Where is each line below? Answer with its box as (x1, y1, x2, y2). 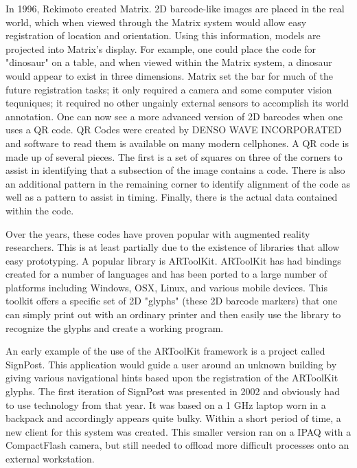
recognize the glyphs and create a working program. (5, 320, 224, 335)
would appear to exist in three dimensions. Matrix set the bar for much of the (5, 68, 333, 82)
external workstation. (5, 452, 95, 465)
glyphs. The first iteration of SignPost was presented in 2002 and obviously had (5, 384, 340, 399)
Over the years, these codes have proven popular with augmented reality (5, 226, 310, 241)
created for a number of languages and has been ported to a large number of (5, 267, 327, 281)
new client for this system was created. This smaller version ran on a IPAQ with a (5, 424, 352, 438)
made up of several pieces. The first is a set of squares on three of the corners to (5, 149, 343, 164)
